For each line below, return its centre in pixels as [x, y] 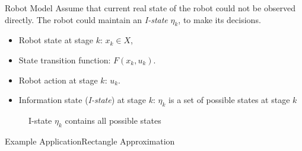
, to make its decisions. [220, 19]
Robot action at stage [58, 80]
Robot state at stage [56, 40]
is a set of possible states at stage [229, 100]
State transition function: [65, 60]
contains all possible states [113, 120]
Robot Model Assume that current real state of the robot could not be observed [150, 8]
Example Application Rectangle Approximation [90, 141]
